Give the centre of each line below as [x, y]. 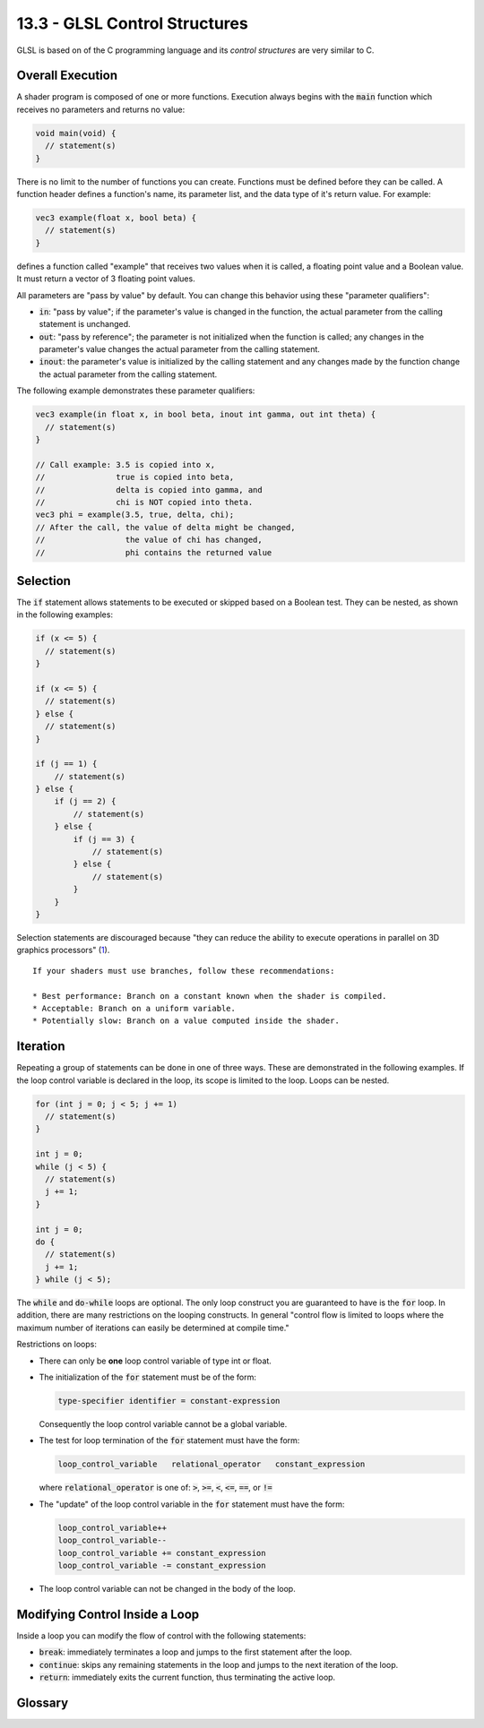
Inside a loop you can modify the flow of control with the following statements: [161, 1636]
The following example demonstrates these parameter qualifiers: [136, 391]
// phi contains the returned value [154, 552]
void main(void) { [76, 133]
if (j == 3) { [104, 839]
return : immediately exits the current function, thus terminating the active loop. [187, 1677]
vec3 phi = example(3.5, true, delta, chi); [135, 515]
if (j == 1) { [66, 764]
